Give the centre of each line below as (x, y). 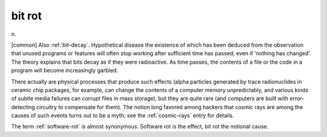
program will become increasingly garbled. (64, 70)
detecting (23, 107)
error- (297, 99)
